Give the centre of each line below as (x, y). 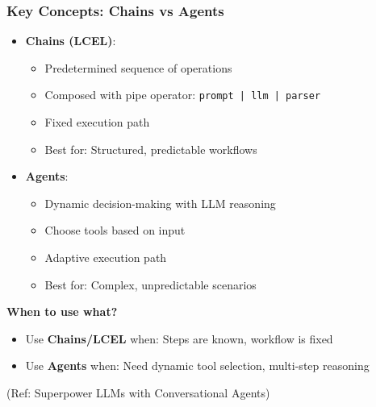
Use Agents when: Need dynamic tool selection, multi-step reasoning (197, 365)
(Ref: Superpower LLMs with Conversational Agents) (138, 392)
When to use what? (62, 311)
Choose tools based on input (115, 230)
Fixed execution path (97, 122)
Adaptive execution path (106, 257)
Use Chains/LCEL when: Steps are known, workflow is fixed (179, 338)
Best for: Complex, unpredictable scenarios (150, 284)
